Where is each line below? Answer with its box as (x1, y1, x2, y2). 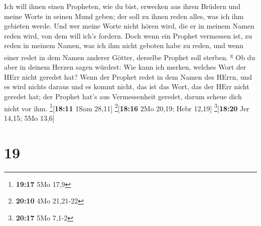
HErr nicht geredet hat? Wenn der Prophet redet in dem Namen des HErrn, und (4, 71, 252, 82)
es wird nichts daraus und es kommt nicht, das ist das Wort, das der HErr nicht (4, 81, 249, 92)
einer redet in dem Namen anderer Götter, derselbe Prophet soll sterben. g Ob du (4, 50, 255, 62)
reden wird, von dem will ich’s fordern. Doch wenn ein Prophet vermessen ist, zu (4, 30, 252, 41)
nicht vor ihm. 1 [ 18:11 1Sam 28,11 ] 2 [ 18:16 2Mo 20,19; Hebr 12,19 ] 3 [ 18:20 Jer (4, 101, 249, 113)
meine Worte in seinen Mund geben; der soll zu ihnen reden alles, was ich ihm (4, 11, 244, 21)
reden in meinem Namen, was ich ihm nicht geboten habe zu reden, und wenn (4, 40, 243, 51)
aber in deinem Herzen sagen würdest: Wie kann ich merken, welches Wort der (4, 62, 246, 72)
